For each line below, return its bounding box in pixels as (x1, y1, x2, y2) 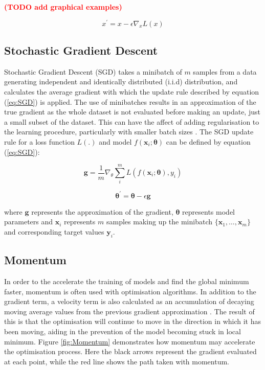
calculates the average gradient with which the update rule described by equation (4, 86, 259, 97)
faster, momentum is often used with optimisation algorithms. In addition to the (4, 286, 256, 296)
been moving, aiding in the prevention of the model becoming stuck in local (4, 326, 241, 336)
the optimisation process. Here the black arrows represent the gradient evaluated (4, 346, 257, 357)
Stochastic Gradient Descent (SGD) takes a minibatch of (4, 66, 182, 77)
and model (99, 136, 132, 147)
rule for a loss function (4, 136, 75, 147)
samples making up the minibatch (106, 216, 213, 227)
